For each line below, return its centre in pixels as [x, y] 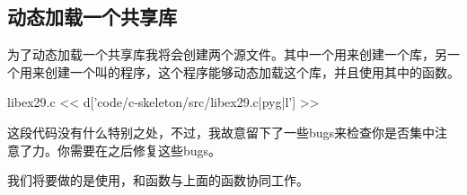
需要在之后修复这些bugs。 [145, 150]
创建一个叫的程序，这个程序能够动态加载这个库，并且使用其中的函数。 [252, 71]
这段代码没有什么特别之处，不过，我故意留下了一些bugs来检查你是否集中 [221, 132]
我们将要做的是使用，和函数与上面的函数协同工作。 [158, 180]
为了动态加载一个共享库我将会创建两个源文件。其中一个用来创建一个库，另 [227, 54]
